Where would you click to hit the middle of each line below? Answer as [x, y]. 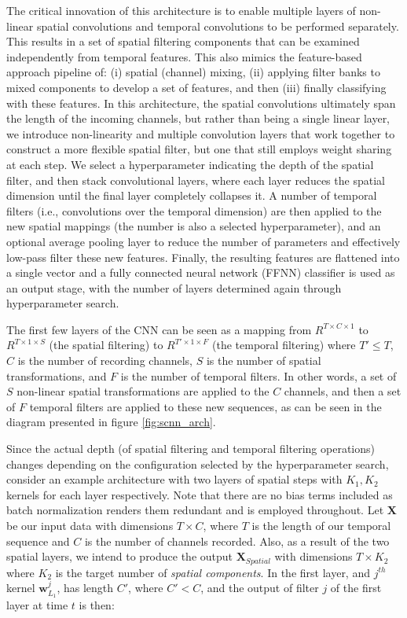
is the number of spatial [264, 360]
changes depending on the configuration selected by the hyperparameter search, [198, 463]
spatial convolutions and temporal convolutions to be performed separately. [218, 26]
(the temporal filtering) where [284, 345]
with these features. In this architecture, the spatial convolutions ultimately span [201, 103]
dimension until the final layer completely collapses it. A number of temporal [192, 195]
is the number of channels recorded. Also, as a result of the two [237, 541]
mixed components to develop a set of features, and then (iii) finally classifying [196, 87]
